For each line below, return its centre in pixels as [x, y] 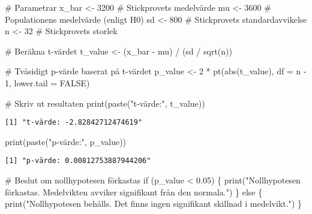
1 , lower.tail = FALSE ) [47, 82]
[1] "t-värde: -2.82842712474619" [74, 123]
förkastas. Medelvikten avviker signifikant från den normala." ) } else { [134, 192]
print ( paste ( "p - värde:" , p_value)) [66, 141]
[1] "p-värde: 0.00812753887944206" [78, 161]
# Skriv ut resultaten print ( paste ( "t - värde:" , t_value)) [105, 103]
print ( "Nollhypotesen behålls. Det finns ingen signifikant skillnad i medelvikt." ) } [153, 204]
